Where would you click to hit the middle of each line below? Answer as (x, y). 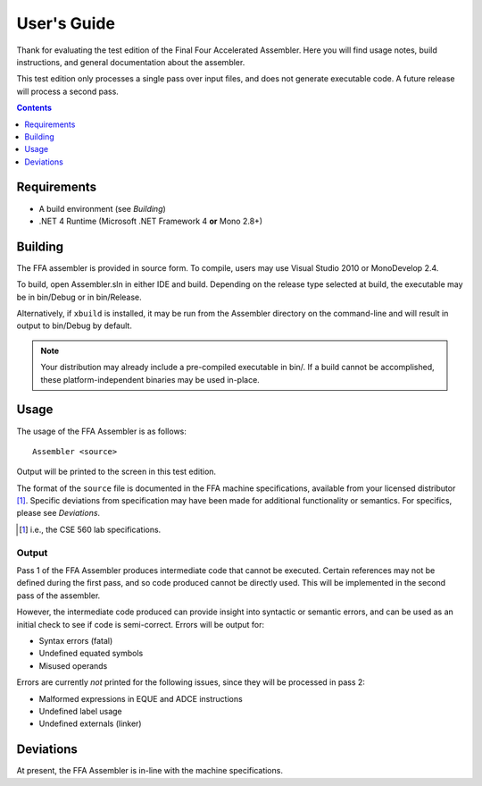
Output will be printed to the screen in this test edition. (116, 472)
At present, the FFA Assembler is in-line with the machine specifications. (150, 771)
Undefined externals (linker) (90, 723)
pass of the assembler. (58, 596)
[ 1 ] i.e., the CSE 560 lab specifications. (90, 529)
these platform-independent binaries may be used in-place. (150, 379)
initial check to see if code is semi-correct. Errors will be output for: (141, 624)
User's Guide (66, 23)
